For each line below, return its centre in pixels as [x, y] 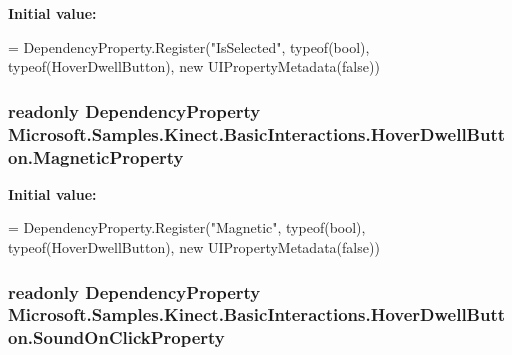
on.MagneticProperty [96, 156]
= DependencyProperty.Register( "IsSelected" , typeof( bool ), [189, 46]
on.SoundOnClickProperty [116, 337]
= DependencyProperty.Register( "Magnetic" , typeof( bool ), [187, 227]
